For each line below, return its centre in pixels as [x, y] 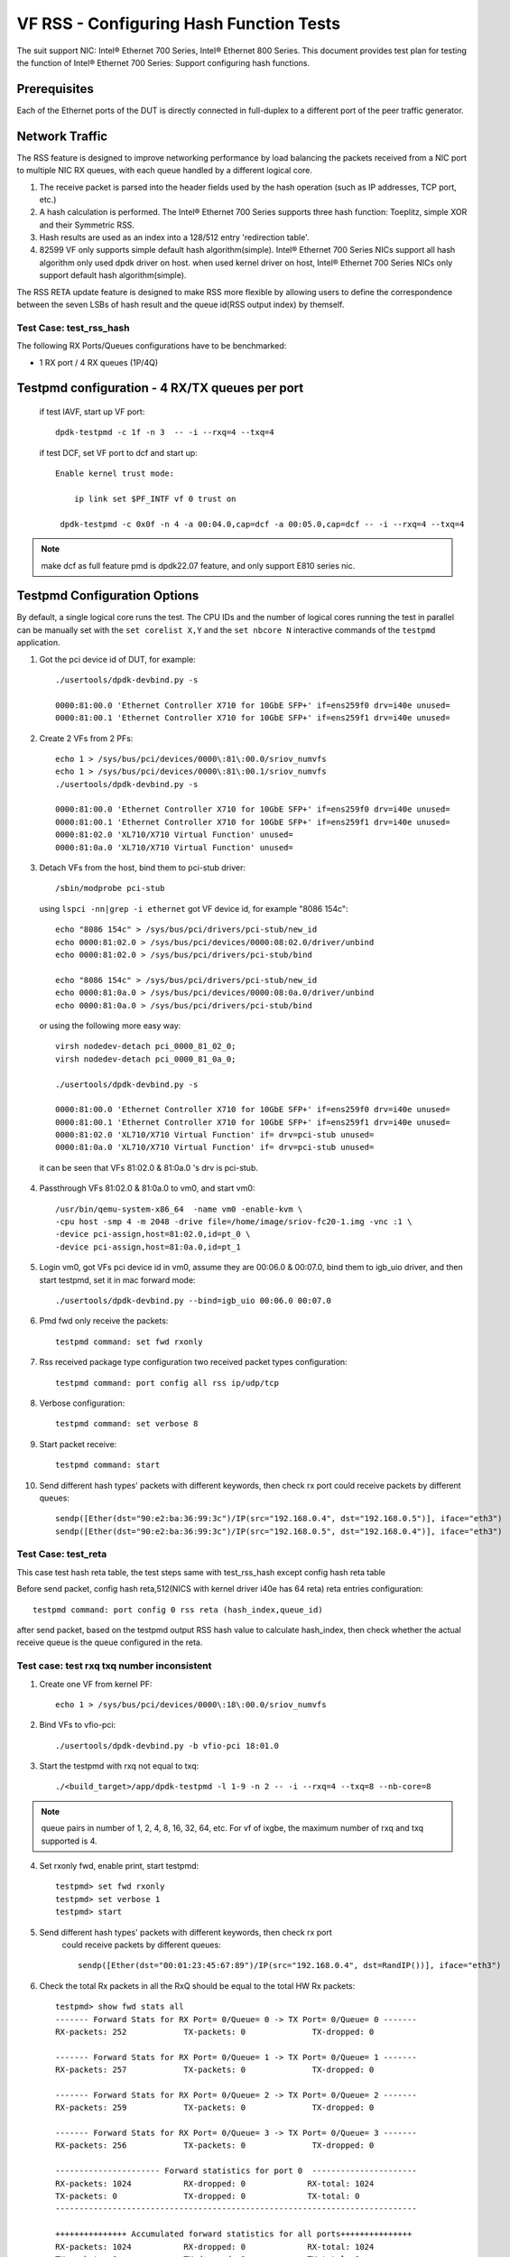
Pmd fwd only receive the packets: [104, 1321]
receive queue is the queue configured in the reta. [110, 1642]
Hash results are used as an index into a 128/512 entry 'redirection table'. [174, 237]
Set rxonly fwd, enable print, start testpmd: [119, 1866]
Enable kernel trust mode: [115, 474]
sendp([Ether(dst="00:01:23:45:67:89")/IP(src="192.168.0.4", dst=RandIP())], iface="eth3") [290, 1965]
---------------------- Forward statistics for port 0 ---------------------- [236, 2171]
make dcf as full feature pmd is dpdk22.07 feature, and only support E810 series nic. [198, 565]
